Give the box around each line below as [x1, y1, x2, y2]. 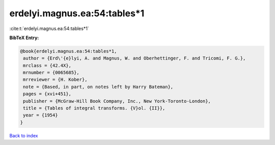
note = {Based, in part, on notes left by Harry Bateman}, [23, 84, 174, 90]
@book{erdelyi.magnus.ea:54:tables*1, [20, 48, 117, 54]
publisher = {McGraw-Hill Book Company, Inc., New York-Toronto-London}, [23, 98, 211, 104]
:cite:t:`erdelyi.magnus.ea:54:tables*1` [9, 25, 89, 32]
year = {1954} [23, 112, 58, 118]
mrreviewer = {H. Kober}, [23, 77, 88, 82]
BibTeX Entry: [9, 35, 39, 41]
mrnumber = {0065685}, [23, 70, 80, 76]
